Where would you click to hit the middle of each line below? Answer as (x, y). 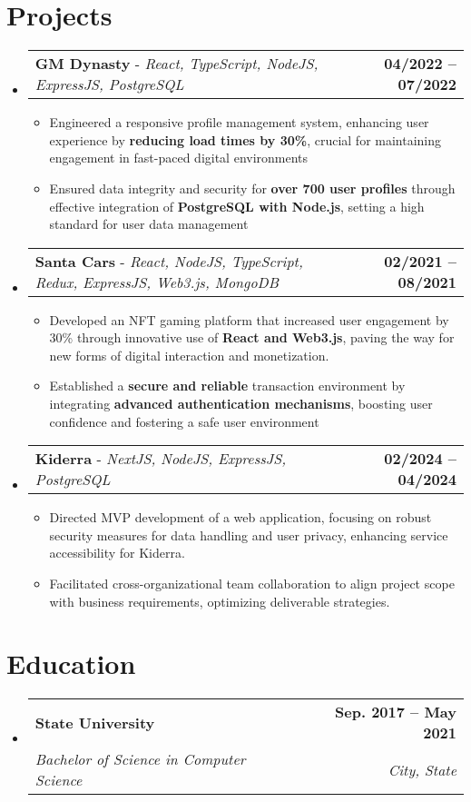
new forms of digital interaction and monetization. (189, 355)
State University (95, 722)
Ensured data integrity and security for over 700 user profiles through (252, 188)
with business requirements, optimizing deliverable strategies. (220, 601)
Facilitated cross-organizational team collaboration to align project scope (252, 584)
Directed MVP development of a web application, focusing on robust (240, 517)
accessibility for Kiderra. (117, 553)
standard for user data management (149, 224)
